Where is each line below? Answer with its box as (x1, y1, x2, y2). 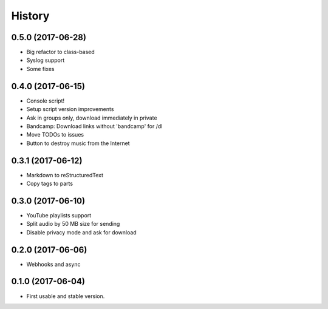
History (11, 9, 50, 22)
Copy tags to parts (26, 180, 73, 187)
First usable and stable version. (26, 292, 105, 300)
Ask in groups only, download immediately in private (26, 114, 157, 121)
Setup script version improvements (26, 106, 114, 113)
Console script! (26, 97, 65, 104)
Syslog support (26, 56, 65, 64)
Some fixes (26, 65, 55, 72)
